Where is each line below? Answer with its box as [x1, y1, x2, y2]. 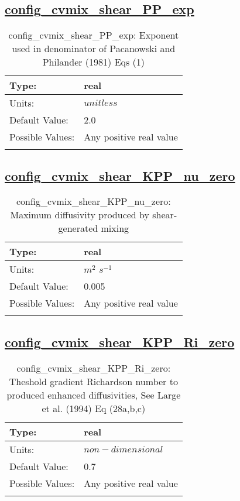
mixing [101, 221, 129, 235]
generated [58, 221, 98, 235]
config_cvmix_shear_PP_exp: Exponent [8, 28, 179, 42]
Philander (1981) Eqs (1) [42, 55, 145, 69]
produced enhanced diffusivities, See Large [6, 387, 181, 402]
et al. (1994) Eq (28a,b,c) [42, 401, 146, 415]
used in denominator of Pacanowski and [12, 42, 176, 56]
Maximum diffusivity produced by [10, 208, 149, 222]
